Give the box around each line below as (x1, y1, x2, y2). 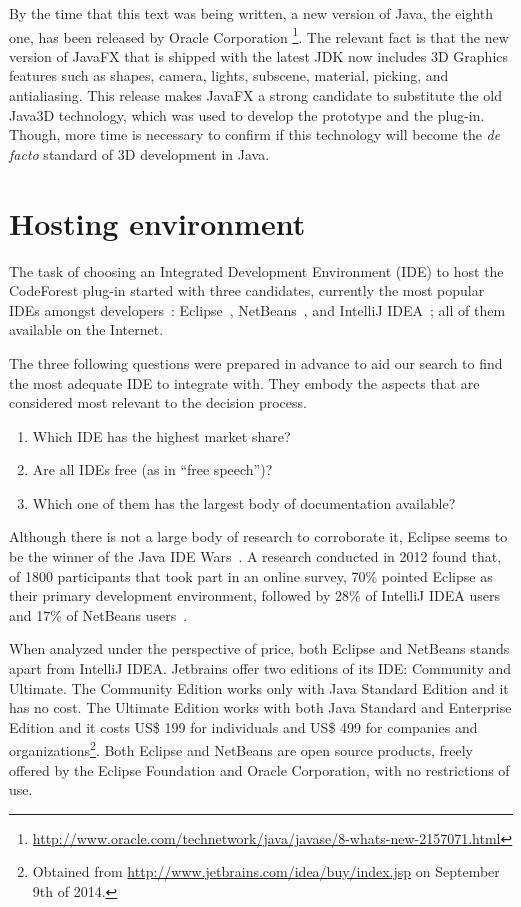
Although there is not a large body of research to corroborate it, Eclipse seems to (9, 526, 508, 547)
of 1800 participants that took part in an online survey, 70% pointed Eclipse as (9, 565, 493, 586)
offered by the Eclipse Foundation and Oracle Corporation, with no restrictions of (9, 759, 510, 780)
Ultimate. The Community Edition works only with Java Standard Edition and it (9, 677, 509, 698)
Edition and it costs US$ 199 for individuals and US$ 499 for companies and (9, 716, 478, 737)
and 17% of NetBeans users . (9, 604, 188, 625)
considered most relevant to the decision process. (9, 392, 307, 413)
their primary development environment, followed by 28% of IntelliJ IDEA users (9, 585, 500, 606)
